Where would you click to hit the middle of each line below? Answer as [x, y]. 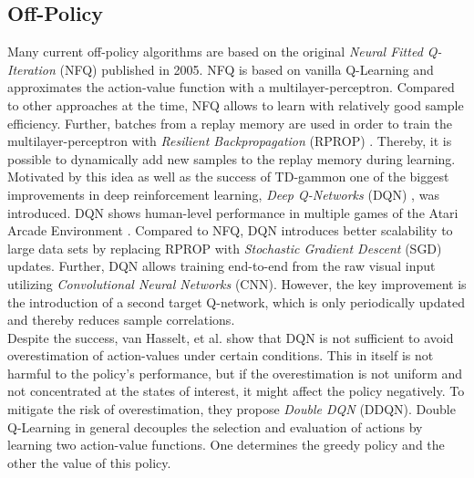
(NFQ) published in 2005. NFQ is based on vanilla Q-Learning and [247, 69]
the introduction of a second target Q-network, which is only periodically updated [237, 301]
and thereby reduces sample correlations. [121, 320]
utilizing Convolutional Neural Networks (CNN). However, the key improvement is [237, 283]
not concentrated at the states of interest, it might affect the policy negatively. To [236, 391]
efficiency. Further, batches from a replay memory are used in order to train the [230, 123]
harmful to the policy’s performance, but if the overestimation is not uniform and [235, 373]
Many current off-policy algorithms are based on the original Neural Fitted [215, 52]
